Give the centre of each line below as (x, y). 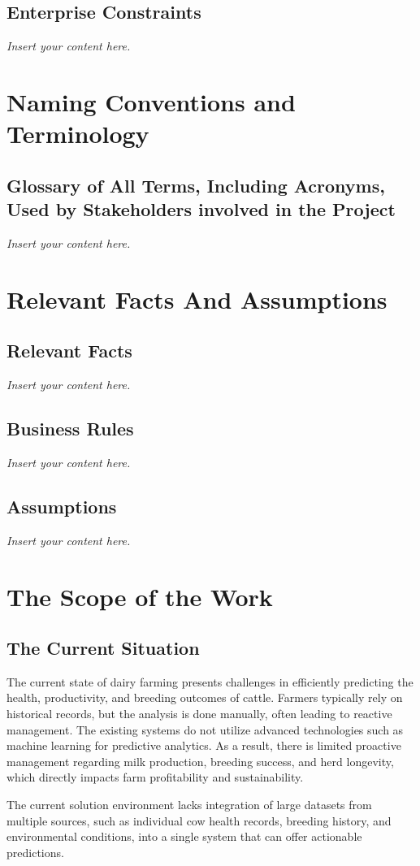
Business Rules (70, 429)
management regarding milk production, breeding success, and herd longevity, (200, 761)
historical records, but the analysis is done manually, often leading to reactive (199, 714)
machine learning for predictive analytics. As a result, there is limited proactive (204, 745)
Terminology (78, 134)
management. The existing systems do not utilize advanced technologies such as (205, 729)
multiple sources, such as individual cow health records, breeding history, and (199, 820)
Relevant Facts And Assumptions (197, 299)
